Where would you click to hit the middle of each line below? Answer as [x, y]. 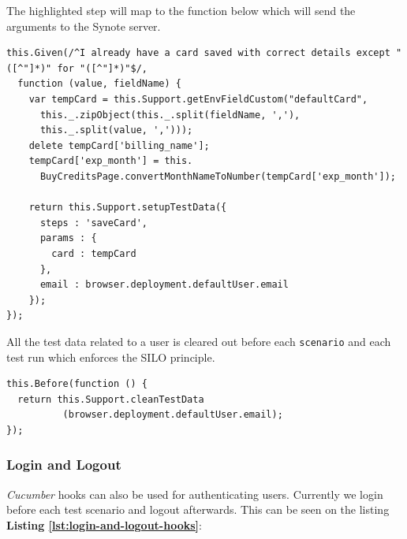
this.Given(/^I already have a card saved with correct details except [198, 53]
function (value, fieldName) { [99, 84]
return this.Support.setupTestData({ [128, 208]
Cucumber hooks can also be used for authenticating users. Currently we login [195, 494]
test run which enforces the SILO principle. [111, 357]
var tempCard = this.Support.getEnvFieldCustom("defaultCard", [198, 99]
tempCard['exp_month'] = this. [111, 161]
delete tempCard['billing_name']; [119, 145]
